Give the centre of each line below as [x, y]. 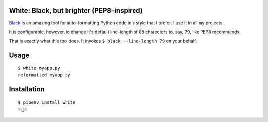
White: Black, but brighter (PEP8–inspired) [76, 11]
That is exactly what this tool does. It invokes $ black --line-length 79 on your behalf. [103, 41]
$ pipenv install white [47, 102]
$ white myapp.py [39, 68]
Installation [27, 89]
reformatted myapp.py [44, 75]
